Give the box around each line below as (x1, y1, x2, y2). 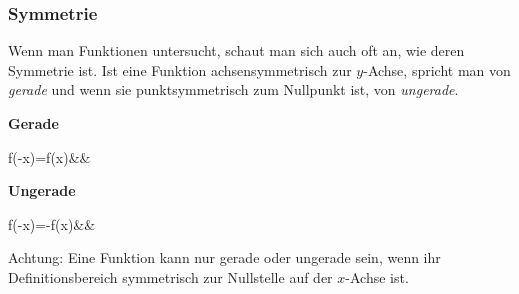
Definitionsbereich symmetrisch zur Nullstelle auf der (8, 266, 333, 287)
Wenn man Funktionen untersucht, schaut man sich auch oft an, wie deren (8, 40, 465, 61)
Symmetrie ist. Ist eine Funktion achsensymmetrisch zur (8, 59, 352, 80)
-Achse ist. (345, 266, 409, 287)
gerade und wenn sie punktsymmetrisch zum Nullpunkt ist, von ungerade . (8, 79, 459, 100)
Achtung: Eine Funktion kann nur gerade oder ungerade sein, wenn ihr (8, 247, 441, 268)
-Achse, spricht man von (363, 59, 511, 80)
